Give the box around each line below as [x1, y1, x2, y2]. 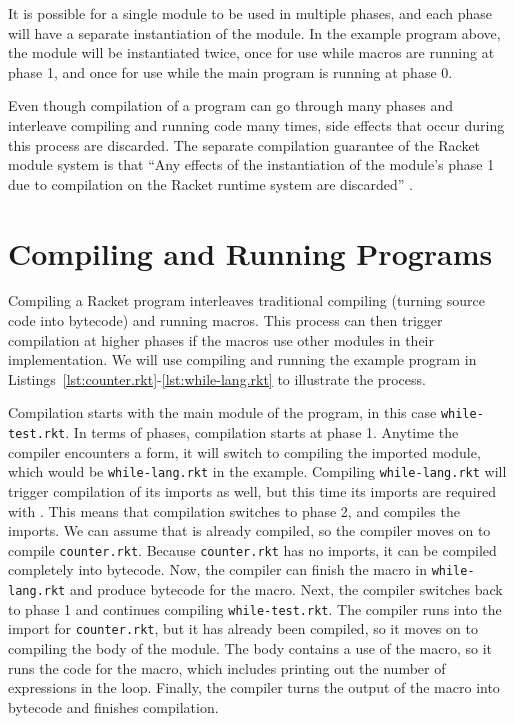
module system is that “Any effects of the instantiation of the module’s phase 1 [8, 154, 495, 175]
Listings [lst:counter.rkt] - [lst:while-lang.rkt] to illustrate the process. [8, 368, 426, 389]
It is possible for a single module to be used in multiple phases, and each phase [8, 3, 493, 23]
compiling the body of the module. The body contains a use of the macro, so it [8, 638, 493, 659]
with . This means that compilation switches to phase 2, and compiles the [8, 500, 460, 521]
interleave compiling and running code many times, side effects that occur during [8, 114, 505, 135]
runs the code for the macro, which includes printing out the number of [8, 657, 446, 678]
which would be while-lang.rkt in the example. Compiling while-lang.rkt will [8, 461, 507, 482]
